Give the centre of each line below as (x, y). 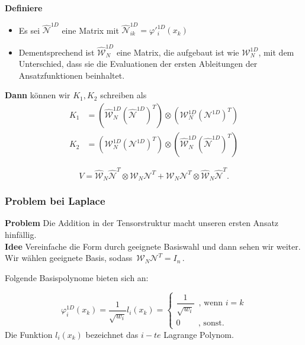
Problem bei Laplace (55, 201)
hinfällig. (21, 235)
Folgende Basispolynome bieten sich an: (77, 277)
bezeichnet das (112, 334)
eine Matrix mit (90, 30)
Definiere (24, 8)
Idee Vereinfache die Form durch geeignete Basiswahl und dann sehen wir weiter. (153, 246)
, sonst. (211, 323)
